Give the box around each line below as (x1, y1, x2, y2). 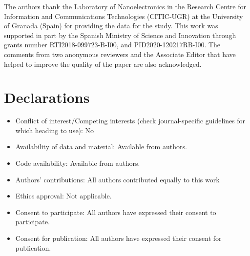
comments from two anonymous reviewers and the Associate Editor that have (4, 49, 236, 59)
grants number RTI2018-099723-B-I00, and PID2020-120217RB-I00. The (4, 39, 221, 50)
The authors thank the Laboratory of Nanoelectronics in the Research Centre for (4, 1, 246, 11)
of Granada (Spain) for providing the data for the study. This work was (4, 20, 218, 31)
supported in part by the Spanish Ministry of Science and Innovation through (4, 30, 236, 40)
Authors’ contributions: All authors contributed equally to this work (15, 174, 220, 184)
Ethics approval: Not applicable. (15, 191, 112, 201)
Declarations (4, 87, 90, 107)
